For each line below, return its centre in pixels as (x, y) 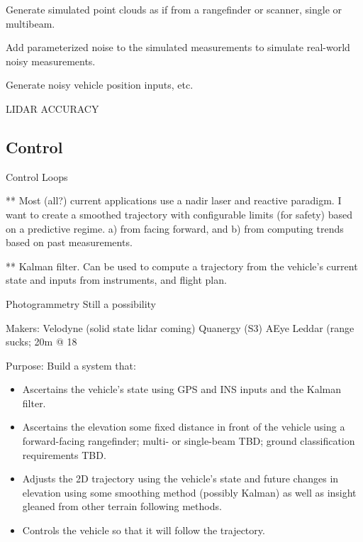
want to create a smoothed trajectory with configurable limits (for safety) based (179, 214)
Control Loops (37, 176)
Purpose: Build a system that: (71, 365)
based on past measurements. (69, 242)
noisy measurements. (51, 61)
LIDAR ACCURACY (52, 108)
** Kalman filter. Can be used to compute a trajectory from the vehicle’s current (182, 266)
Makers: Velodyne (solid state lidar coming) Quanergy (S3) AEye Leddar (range (180, 327)
